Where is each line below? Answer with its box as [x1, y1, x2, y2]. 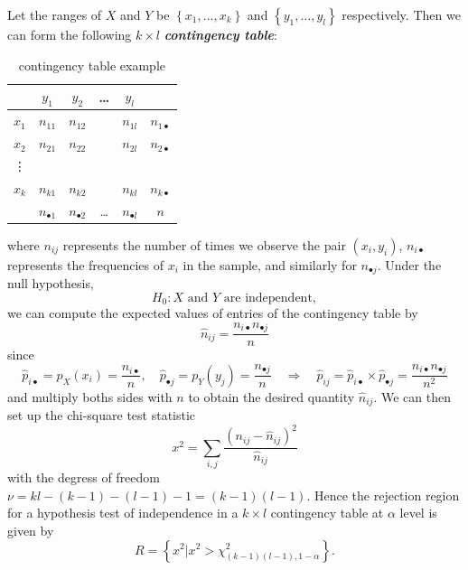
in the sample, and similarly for [183, 255, 357, 274]
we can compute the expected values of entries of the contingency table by [7, 304, 418, 322]
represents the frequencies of [7, 255, 164, 274]
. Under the [377, 255, 442, 274]
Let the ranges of [7, 5, 102, 23]
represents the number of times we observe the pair [62, 235, 346, 254]
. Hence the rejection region [306, 485, 460, 504]
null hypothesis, [7, 274, 94, 293]
